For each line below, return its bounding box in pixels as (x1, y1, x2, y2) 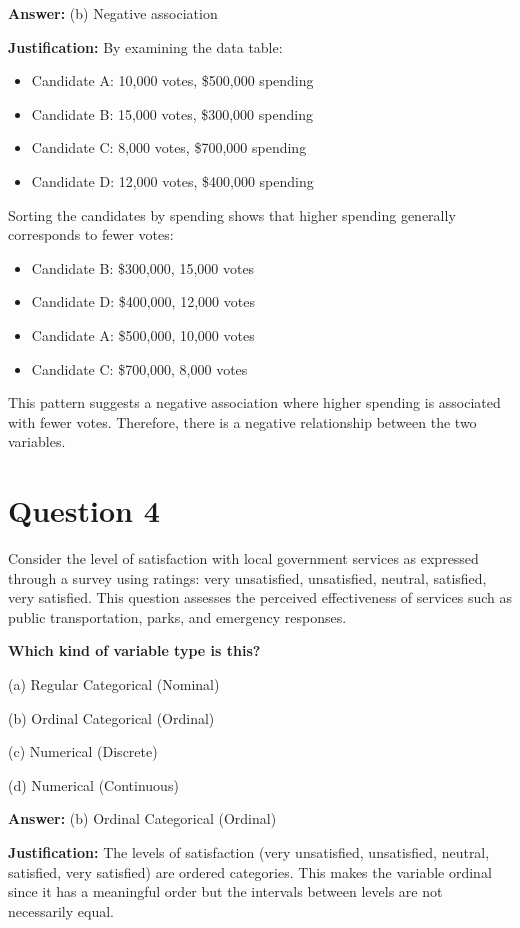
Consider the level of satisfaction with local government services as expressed (8, 548, 479, 569)
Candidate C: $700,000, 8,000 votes (31, 358, 248, 379)
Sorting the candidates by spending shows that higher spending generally (8, 204, 456, 225)
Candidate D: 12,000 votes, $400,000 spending (31, 170, 314, 191)
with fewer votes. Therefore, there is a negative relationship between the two (8, 411, 477, 432)
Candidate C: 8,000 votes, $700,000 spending (31, 137, 307, 158)
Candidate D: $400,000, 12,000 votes (31, 291, 255, 312)
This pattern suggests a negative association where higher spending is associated (8, 392, 501, 413)
